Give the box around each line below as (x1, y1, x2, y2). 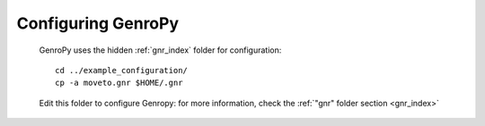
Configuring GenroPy (16, 13, 180, 33)
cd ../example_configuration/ (55, 65, 189, 75)
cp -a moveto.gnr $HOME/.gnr (55, 78, 183, 88)
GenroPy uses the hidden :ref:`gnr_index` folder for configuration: (39, 45, 282, 55)
